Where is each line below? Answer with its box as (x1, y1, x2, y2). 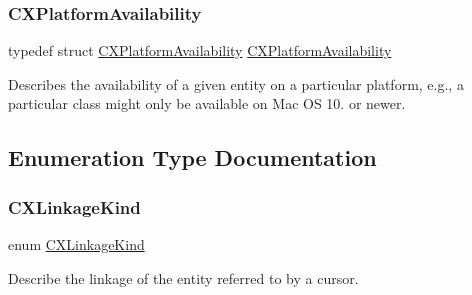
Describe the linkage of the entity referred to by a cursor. (8, 267, 359, 288)
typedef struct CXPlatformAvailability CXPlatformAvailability (8, 40, 392, 61)
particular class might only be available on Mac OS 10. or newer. (8, 93, 406, 114)
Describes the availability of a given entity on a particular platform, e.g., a (8, 73, 464, 94)
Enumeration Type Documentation (8, 142, 377, 173)
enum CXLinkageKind (8, 234, 145, 254)
